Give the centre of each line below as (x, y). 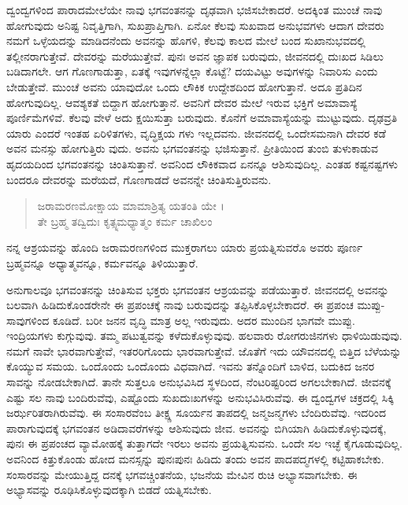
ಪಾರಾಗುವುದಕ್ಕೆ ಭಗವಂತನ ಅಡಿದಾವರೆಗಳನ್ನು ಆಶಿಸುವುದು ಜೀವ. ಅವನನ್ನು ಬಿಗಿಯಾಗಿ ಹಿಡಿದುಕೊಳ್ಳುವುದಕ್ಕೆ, (197, 428)
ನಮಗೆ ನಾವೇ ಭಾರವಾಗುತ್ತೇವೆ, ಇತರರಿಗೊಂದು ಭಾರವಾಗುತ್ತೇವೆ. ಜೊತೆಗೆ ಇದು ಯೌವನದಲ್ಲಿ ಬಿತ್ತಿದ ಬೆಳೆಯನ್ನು (204, 350)
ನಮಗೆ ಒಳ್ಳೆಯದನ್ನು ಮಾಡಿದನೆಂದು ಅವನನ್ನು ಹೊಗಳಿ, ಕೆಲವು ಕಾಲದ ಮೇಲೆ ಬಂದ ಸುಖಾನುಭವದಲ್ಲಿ (186, 41)
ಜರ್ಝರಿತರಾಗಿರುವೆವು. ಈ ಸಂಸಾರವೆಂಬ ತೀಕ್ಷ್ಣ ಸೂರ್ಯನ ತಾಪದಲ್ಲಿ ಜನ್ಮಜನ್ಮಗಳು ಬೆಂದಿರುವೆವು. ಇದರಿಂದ (197, 413)
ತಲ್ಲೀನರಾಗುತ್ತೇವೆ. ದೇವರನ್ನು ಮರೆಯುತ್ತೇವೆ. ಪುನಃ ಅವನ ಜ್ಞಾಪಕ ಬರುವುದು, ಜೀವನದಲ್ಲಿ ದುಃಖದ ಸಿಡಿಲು (195, 55)
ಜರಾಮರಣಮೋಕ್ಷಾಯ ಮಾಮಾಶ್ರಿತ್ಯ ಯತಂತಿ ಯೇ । (131, 206)
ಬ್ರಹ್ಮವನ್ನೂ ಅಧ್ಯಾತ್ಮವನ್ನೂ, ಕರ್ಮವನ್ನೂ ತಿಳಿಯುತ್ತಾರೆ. (102, 262)
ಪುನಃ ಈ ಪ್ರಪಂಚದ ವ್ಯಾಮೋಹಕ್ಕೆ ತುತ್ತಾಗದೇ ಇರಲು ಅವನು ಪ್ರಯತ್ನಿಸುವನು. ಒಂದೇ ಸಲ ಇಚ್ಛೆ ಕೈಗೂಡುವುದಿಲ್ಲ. (204, 443)
